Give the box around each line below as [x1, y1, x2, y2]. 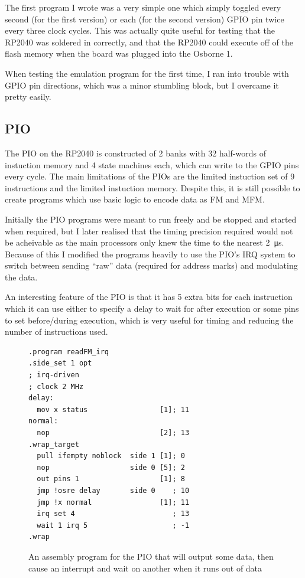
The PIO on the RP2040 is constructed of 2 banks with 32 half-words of [5, 146, 266, 159]
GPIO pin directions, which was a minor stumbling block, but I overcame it [5, 79, 279, 91]
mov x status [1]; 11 [37, 405, 190, 414]
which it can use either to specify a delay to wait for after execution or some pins [5, 302, 299, 315]
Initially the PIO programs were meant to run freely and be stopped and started [5, 213, 297, 225]
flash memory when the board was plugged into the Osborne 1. [5, 47, 233, 60]
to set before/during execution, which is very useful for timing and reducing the [5, 314, 294, 326]
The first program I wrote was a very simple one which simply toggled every [5, 1, 281, 13]
